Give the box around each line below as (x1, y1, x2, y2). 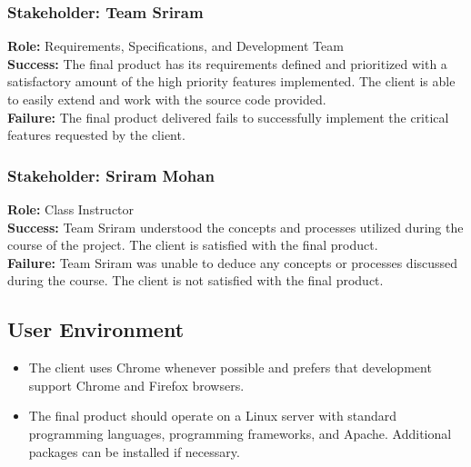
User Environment (7, 315, 185, 343)
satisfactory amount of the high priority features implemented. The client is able (7, 72, 456, 91)
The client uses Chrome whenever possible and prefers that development (28, 358, 432, 377)
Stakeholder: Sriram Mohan (7, 164, 215, 186)
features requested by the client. (7, 125, 185, 144)
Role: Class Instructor (7, 200, 135, 218)
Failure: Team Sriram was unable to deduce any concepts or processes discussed (7, 253, 458, 272)
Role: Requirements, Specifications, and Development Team (7, 36, 344, 55)
